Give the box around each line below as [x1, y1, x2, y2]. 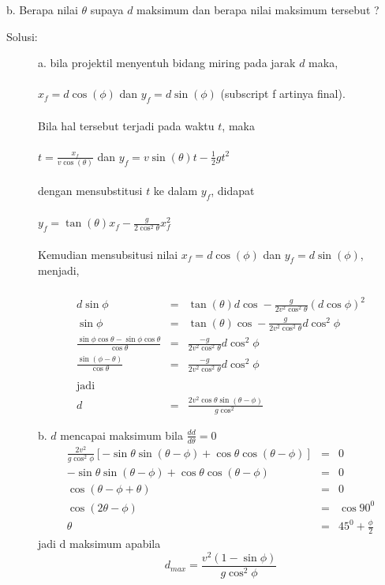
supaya [90, 2, 124, 17]
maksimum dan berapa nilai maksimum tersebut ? [136, 2, 379, 17]
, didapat [211, 182, 255, 198]
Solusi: [6, 28, 38, 44]
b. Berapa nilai [6, 2, 78, 17]
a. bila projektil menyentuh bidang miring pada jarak [38, 54, 296, 71]
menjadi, [38, 262, 80, 279]
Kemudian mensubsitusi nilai [38, 246, 178, 262]
